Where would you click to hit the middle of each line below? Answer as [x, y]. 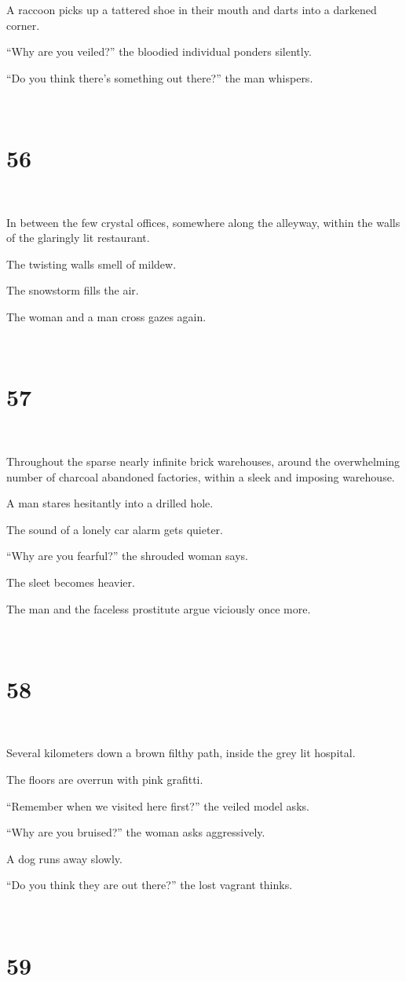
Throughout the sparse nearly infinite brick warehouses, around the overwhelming [203, 461]
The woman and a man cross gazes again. [106, 317]
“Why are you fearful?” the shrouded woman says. [127, 556]
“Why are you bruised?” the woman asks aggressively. [136, 832]
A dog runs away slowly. [64, 858]
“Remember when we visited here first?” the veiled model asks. [158, 805]
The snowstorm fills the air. [73, 290]
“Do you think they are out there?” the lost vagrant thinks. [150, 885]
